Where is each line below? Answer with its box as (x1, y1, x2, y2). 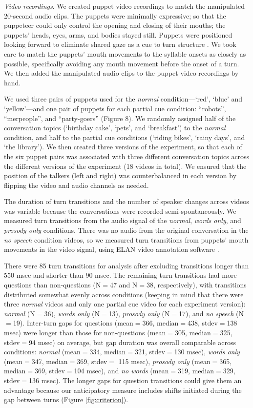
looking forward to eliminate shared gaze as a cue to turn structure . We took (4, 39, 236, 49)
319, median (178, 366, 214, 376)
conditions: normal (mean (4, 347, 81, 357)
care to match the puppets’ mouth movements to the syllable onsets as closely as (4, 48, 246, 59)
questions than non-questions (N (4, 280, 101, 290)
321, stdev (135, 347, 165, 357)
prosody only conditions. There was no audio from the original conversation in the (4, 225, 249, 235)
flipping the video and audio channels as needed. (4, 180, 149, 190)
